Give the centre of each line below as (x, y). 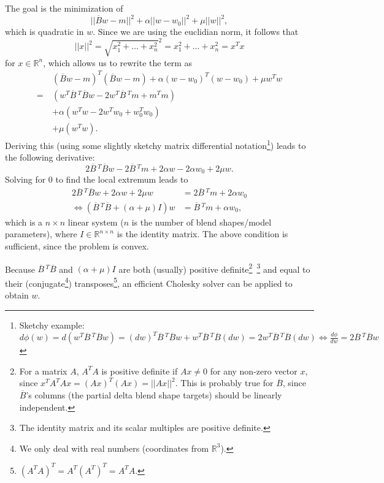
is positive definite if (140, 371)
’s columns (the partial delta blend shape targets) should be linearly (154, 395)
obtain (17, 295)
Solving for (25, 179)
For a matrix (43, 371)
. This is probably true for (224, 383)
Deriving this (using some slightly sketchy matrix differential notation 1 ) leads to (156, 144)
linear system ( (96, 222)
